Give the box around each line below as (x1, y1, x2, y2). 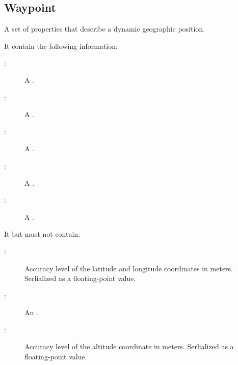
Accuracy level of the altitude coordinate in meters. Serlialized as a (24, 341, 234, 352)
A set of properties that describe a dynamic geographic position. (4, 23, 205, 34)
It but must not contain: (4, 229, 81, 239)
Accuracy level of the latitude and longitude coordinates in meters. (24, 263, 233, 273)
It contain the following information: (4, 40, 118, 51)
